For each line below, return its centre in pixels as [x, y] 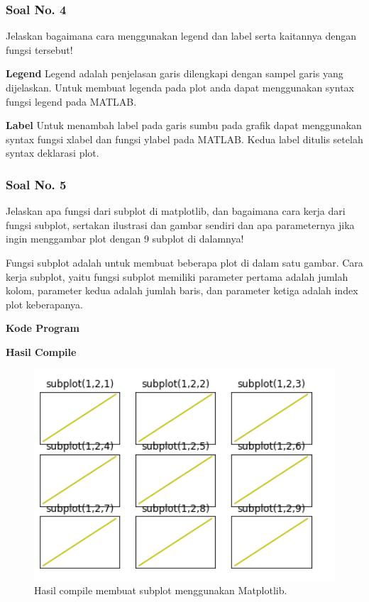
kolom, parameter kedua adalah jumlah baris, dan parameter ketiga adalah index [182, 290]
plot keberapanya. [44, 304]
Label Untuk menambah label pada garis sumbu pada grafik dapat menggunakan [184, 125]
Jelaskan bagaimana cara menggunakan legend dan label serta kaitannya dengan [181, 36]
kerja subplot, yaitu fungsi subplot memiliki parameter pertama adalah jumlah [177, 276]
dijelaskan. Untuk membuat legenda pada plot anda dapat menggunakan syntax [180, 87]
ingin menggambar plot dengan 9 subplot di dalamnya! [125, 239]
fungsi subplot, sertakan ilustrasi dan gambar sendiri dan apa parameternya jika [180, 224]
